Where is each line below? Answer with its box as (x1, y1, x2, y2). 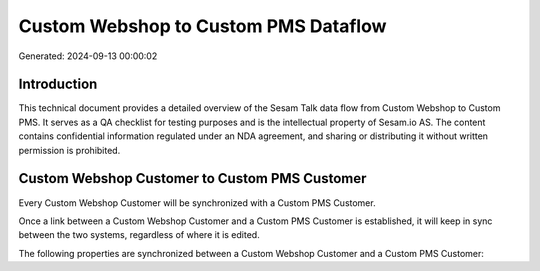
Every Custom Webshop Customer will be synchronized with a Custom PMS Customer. (18, 196, 376, 209)
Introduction (18, 76, 98, 93)
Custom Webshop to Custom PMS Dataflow (18, 15, 387, 37)
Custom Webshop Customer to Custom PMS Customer (18, 170, 367, 187)
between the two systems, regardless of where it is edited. (18, 229, 260, 241)
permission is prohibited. (18, 144, 121, 156)
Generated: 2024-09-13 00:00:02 (18, 50, 158, 62)
